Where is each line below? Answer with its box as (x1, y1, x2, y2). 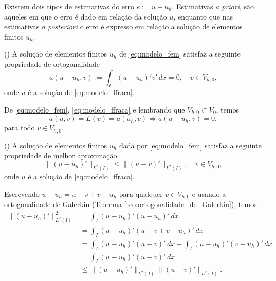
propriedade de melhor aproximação (4, 150, 117, 161)
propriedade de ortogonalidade (4, 58, 100, 69)
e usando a (192, 188, 226, 199)
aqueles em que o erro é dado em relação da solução (4, 11, 167, 22)
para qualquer (119, 188, 163, 199)
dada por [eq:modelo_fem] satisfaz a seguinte (119, 140, 262, 151)
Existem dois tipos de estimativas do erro (4, 1, 135, 11)
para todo (4, 122, 35, 133)
